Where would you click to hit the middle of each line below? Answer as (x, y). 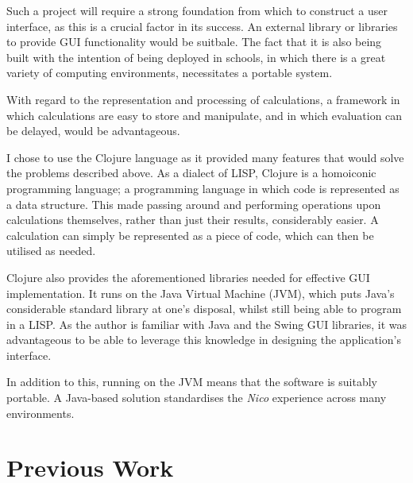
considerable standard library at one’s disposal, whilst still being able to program (204, 309)
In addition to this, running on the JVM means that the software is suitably (192, 382)
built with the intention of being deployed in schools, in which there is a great (196, 57)
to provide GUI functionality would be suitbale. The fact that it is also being (194, 42)
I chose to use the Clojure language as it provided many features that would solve (205, 157)
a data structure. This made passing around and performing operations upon (194, 204)
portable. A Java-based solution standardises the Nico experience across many (197, 398)
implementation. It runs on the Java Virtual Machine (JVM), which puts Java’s (201, 293)
